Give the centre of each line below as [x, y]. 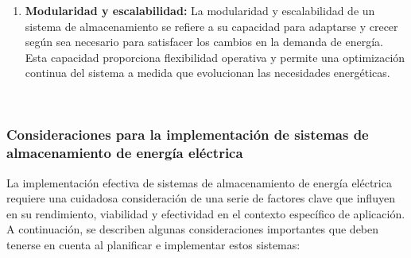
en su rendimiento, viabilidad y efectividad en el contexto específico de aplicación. [206, 213]
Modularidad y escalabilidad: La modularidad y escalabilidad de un [200, 10]
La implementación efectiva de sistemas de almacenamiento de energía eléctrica [199, 182]
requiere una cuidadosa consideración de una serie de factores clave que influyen [201, 198]
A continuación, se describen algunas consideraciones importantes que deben [193, 229]
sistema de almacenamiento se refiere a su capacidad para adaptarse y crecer [211, 26]
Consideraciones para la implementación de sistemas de [188, 135]
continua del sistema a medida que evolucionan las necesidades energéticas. [207, 73]
